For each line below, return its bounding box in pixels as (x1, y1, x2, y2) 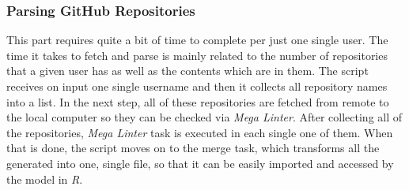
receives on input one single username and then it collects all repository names (6, 78, 388, 94)
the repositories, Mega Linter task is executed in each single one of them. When (6, 124, 393, 140)
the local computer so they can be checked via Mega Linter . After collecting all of (6, 109, 403, 125)
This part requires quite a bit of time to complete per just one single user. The (6, 32, 388, 48)
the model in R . (6, 170, 83, 187)
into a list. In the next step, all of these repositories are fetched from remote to (6, 93, 389, 110)
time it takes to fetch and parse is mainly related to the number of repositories (6, 47, 388, 63)
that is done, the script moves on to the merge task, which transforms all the (6, 140, 380, 156)
